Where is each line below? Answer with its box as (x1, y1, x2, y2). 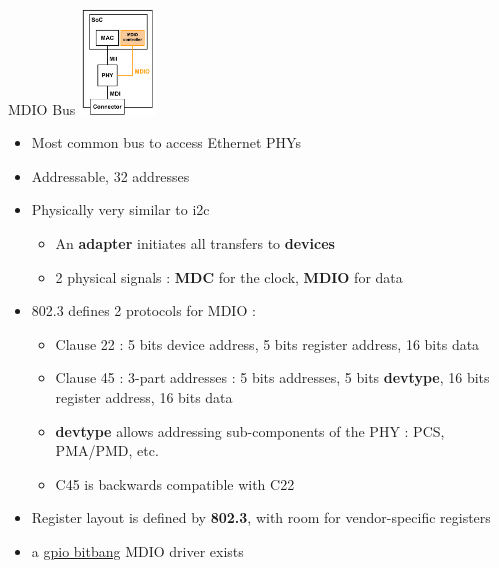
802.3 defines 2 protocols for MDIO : (31, 300, 256, 321)
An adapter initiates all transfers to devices (55, 232, 335, 253)
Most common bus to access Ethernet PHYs (31, 132, 301, 153)
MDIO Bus (8, 98, 76, 119)
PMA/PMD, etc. (55, 440, 159, 461)
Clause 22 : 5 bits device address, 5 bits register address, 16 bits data (55, 333, 480, 354)
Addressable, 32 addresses (31, 165, 190, 186)
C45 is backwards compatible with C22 (55, 473, 295, 494)
